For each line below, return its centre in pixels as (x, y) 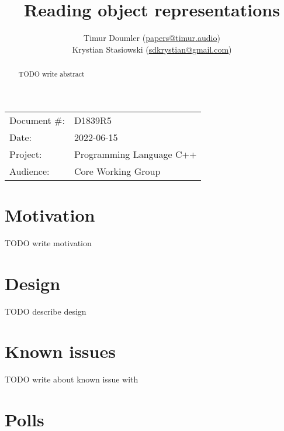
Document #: (37, 120)
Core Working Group (117, 171)
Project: (26, 154)
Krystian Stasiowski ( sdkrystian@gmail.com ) (152, 49)
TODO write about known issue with (72, 379)
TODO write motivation (48, 242)
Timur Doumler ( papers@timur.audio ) (152, 38)
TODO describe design (46, 311)
